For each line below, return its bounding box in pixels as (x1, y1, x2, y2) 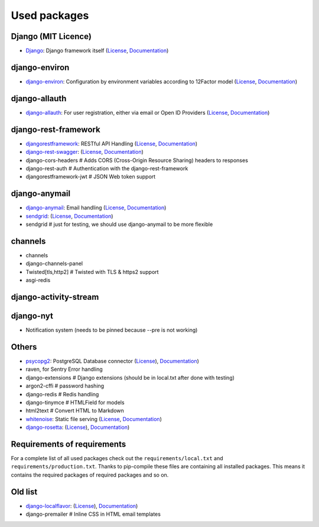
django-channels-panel (25, 260, 83, 267)
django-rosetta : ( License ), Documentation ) (25, 423, 130, 431)
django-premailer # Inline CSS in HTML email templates (25, 510, 161, 518)
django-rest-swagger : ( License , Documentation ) (25, 148, 144, 156)
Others (11, 342, 37, 352)
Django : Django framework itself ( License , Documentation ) (25, 47, 169, 54)
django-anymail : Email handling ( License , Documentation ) (25, 204, 167, 211)
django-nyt (11, 311, 53, 321)
